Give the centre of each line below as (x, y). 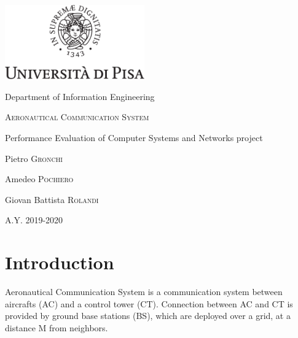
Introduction (60, 262)
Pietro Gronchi (34, 158)
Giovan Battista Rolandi (52, 199)
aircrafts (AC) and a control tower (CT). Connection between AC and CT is (149, 303)
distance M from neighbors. (57, 327)
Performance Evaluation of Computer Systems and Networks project (134, 137)
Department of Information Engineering (80, 96)
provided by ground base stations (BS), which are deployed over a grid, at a (148, 316)
